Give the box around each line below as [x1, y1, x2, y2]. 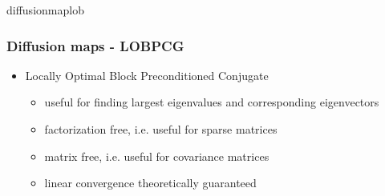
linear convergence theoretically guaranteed [44, 174, 257, 191]
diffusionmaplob [6, 2, 84, 18]
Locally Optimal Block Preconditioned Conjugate [25, 66, 269, 83]
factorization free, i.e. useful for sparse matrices [44, 121, 278, 137]
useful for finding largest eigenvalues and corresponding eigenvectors [44, 94, 379, 110]
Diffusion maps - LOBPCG [6, 35, 184, 55]
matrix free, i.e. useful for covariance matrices [44, 147, 269, 164]
